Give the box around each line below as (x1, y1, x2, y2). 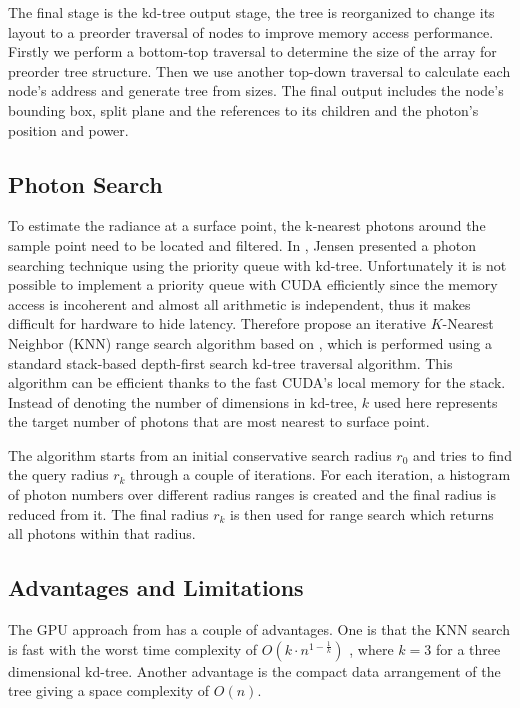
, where (349, 638, 394, 659)
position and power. (8, 119, 129, 140)
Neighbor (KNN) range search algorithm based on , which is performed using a (8, 332, 492, 353)
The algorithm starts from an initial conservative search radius (8, 444, 392, 465)
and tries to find (413, 444, 512, 465)
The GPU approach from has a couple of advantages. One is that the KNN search (8, 619, 510, 640)
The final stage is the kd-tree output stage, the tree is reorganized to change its (8, 2, 495, 22)
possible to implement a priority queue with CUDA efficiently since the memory (8, 274, 498, 295)
